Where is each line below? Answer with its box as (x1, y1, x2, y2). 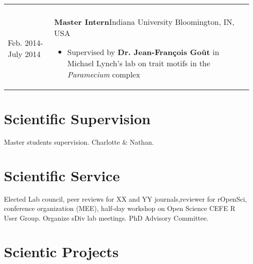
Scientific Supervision (4, 109, 151, 129)
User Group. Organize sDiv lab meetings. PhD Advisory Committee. (4, 213, 209, 223)
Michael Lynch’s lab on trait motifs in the (67, 57, 210, 69)
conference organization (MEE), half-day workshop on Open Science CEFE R (4, 203, 235, 213)
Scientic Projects (4, 241, 119, 261)
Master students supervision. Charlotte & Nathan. (4, 137, 154, 147)
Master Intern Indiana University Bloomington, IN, (54, 16, 235, 27)
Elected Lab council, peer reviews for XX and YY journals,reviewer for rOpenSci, (4, 193, 247, 204)
